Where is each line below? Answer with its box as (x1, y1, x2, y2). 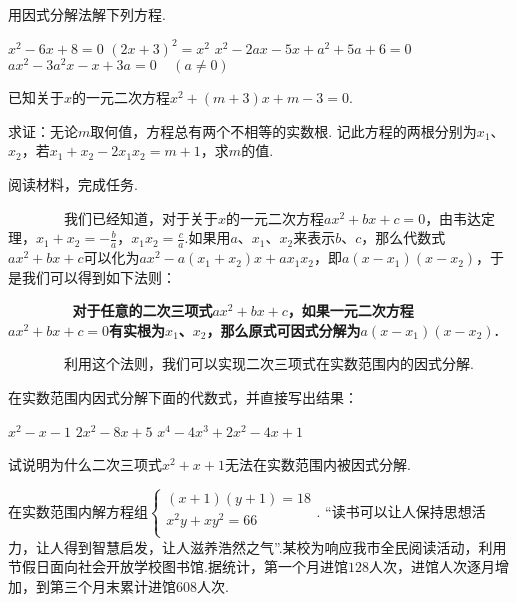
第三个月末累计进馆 (49, 575, 176, 596)
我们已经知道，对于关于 (63, 207, 218, 228)
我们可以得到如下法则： (21, 266, 176, 287)
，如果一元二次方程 (287, 300, 414, 321)
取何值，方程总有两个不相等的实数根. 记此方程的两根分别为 (90, 120, 477, 141)
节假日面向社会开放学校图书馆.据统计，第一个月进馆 (8, 556, 348, 577)
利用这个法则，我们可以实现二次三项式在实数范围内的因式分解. (63, 353, 474, 374)
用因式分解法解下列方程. (8, 4, 166, 24)
